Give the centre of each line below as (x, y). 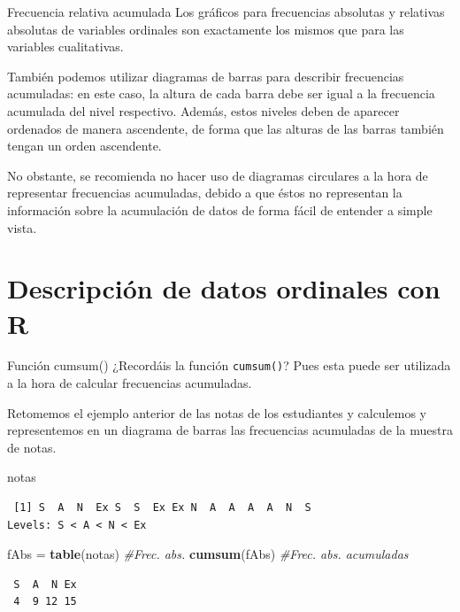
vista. (22, 227)
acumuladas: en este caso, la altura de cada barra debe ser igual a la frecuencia (221, 93)
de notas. (32, 447)
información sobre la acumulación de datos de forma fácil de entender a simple (220, 209)
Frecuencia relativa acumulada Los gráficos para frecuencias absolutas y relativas (226, 12)
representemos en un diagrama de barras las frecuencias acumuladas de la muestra (230, 430)
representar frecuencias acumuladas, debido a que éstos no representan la (205, 193)
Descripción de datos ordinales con (224, 288)
